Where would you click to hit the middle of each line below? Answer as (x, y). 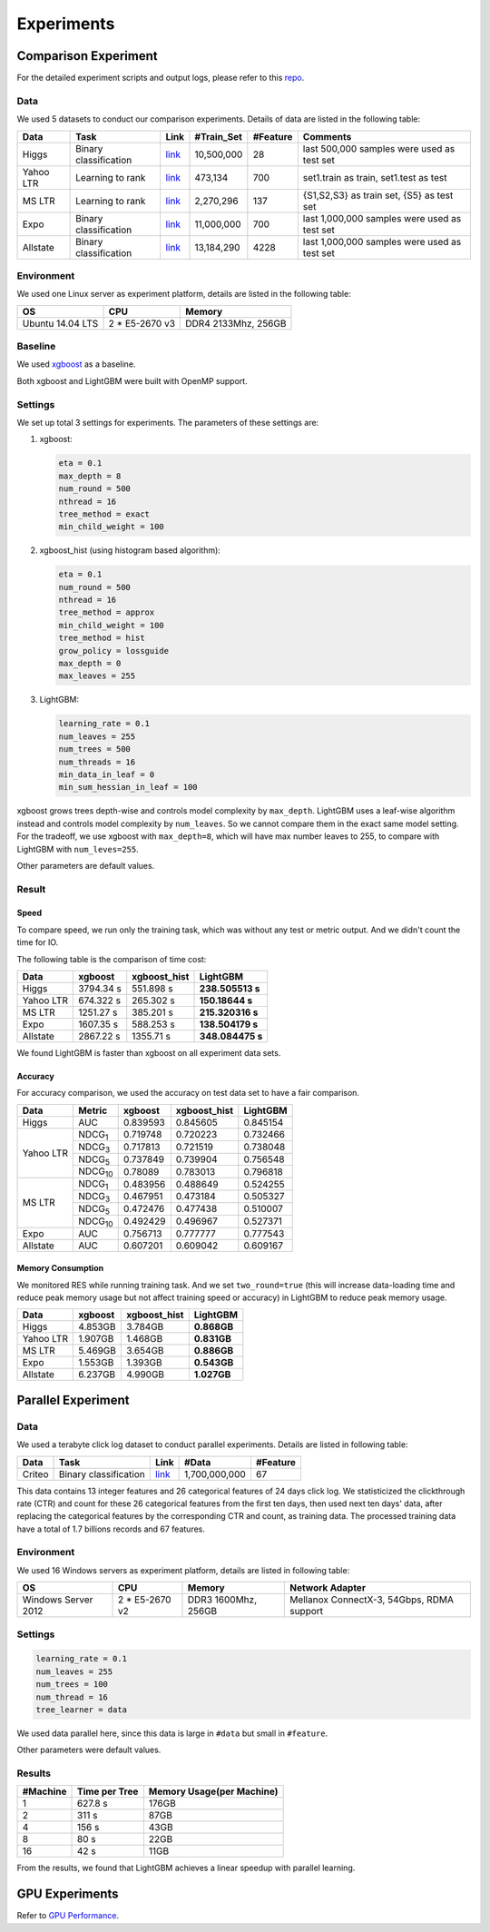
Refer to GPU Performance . (68, 1916)
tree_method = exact (104, 514)
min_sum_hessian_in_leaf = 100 (128, 787)
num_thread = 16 (72, 1697)
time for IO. (38, 942)
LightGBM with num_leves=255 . (78, 849)
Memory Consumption (60, 1268)
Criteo (35, 1474)
